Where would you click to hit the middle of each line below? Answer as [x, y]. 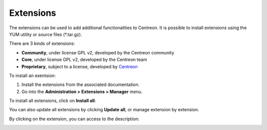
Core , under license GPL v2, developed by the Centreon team [84, 60]
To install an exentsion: [33, 75]
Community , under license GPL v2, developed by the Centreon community [98, 52]
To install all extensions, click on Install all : [53, 101]
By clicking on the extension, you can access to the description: [74, 119]
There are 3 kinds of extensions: [42, 43]
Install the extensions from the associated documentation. [81, 85]
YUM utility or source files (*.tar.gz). [46, 34]
